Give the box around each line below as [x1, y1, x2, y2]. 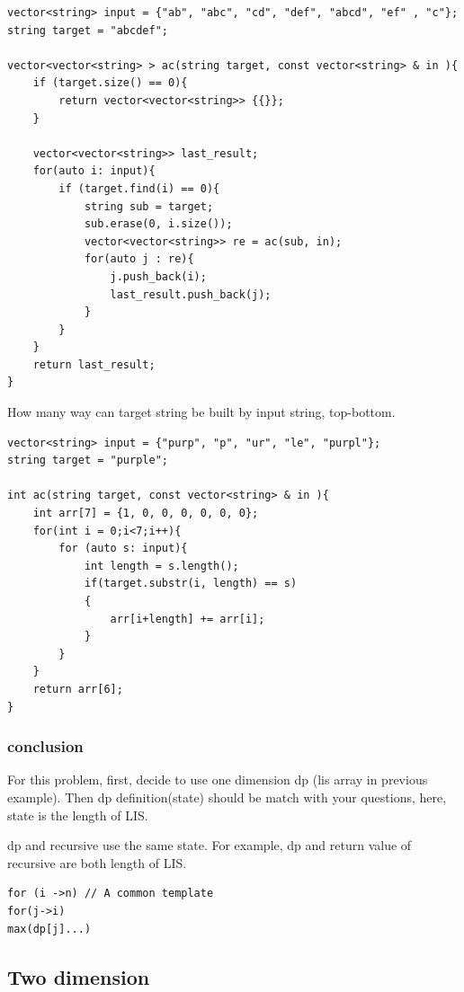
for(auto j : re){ [84, 252, 194, 266]
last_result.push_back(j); [110, 288, 272, 301]
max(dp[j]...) [7, 922, 92, 935]
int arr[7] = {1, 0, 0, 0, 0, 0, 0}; [32, 507, 259, 520]
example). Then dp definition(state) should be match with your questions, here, [7, 787, 447, 806]
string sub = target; [84, 199, 214, 213]
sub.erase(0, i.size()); [84, 217, 233, 231]
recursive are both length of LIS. [7, 853, 187, 872]
